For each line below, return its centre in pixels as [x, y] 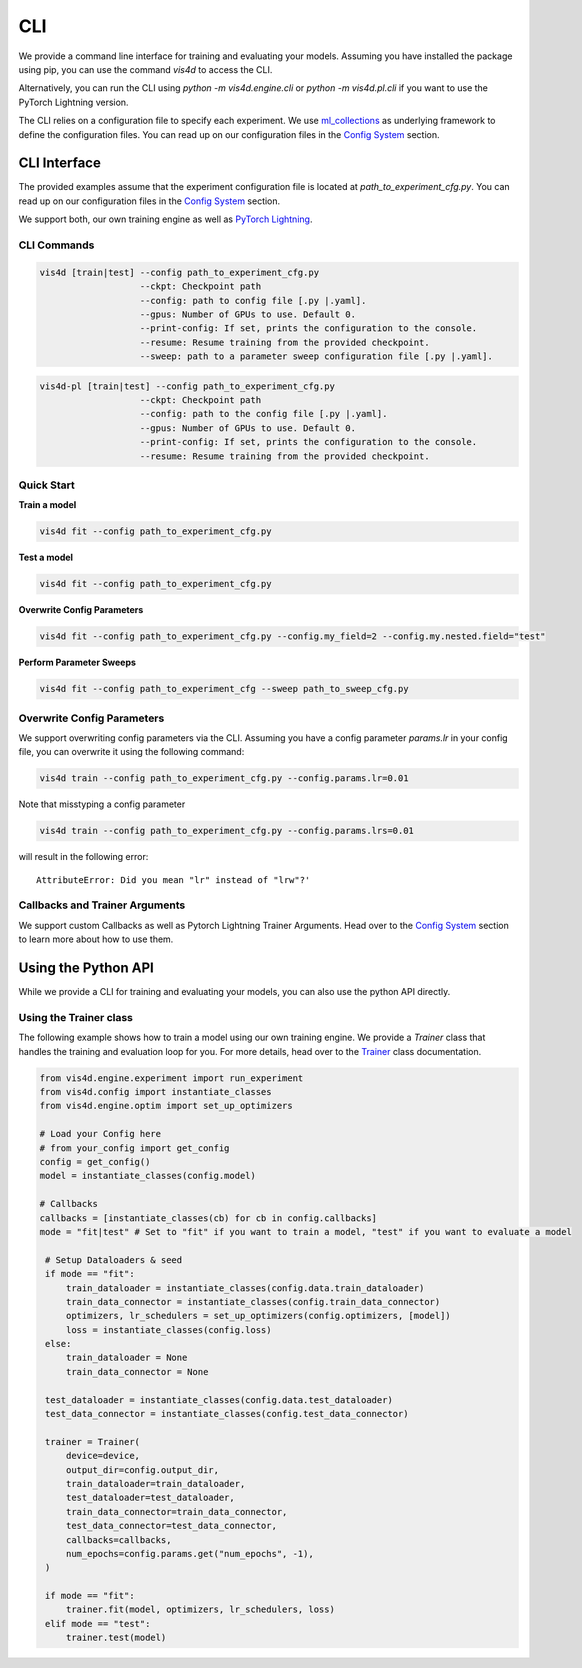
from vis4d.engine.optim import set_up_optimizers [166, 1106]
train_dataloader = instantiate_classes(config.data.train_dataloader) [245, 1288]
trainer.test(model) [116, 1638]
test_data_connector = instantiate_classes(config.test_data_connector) [227, 1414]
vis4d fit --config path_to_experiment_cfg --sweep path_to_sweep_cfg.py [224, 689]
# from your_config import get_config [134, 1148]
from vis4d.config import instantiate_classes [155, 1092]
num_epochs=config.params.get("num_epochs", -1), [189, 1553]
